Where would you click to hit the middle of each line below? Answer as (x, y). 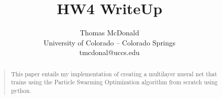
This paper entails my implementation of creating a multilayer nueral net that (114, 73)
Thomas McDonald (109, 33)
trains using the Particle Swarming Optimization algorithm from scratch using (114, 82)
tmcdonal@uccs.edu (109, 52)
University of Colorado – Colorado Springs (109, 42)
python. (21, 91)
